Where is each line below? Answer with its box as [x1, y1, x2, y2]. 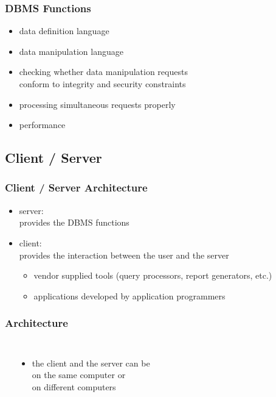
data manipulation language [19, 45, 123, 57]
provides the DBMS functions [19, 216, 129, 229]
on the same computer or [32, 368, 126, 381]
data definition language [19, 24, 109, 37]
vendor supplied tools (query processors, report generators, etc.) [33, 269, 272, 282]
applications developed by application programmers [33, 289, 226, 302]
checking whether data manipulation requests [19, 65, 188, 78]
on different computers [32, 380, 116, 393]
